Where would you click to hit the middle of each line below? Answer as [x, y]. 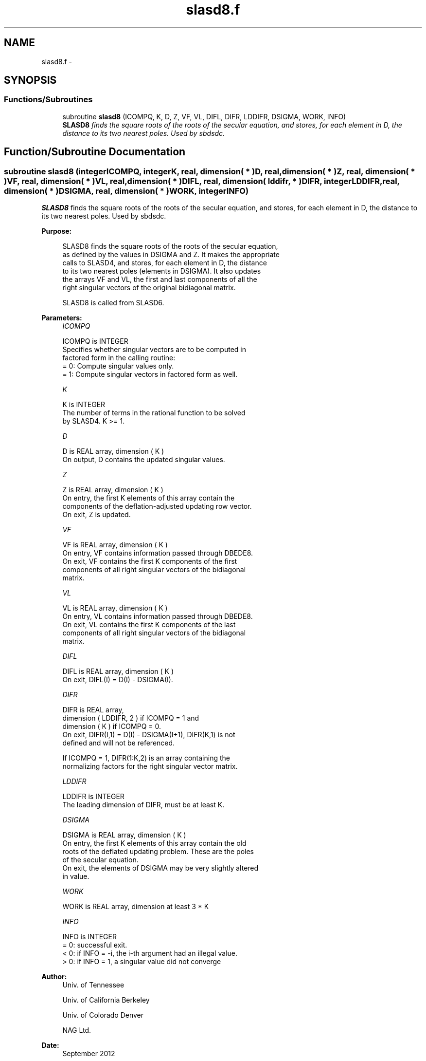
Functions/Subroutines [48, 100]
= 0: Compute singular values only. [118, 366]
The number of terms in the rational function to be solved [154, 413]
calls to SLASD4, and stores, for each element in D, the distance [165, 263]
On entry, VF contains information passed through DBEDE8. [158, 553]
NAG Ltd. [77, 1030]
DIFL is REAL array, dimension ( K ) [118, 671]
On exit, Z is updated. [97, 515]
